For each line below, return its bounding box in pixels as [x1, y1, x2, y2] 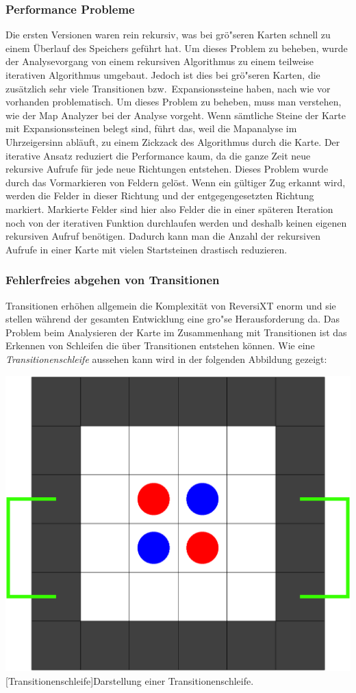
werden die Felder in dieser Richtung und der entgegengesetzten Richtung [5, 188, 314, 203]
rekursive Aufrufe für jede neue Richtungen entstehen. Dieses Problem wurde [5, 162, 329, 176]
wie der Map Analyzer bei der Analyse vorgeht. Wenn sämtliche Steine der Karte [5, 108, 346, 122]
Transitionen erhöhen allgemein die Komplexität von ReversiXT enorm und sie [5, 298, 336, 312]
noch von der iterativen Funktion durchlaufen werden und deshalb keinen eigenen [5, 215, 347, 229]
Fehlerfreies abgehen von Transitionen [5, 271, 220, 288]
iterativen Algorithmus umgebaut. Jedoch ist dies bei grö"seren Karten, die [5, 68, 320, 81]
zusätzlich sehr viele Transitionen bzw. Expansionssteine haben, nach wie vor [5, 81, 331, 95]
